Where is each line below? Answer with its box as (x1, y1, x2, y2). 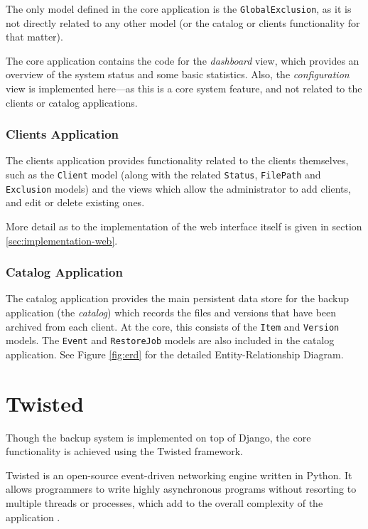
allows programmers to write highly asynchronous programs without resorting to (6, 481, 357, 496)
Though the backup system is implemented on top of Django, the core (6, 429, 311, 444)
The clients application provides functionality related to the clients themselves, (6, 153, 349, 168)
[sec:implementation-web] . (6, 233, 118, 247)
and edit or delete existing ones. (6, 195, 145, 210)
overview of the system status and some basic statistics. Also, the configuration (6, 67, 350, 82)
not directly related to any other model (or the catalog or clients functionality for (6, 15, 360, 30)
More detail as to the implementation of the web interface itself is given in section (6, 218, 362, 233)
